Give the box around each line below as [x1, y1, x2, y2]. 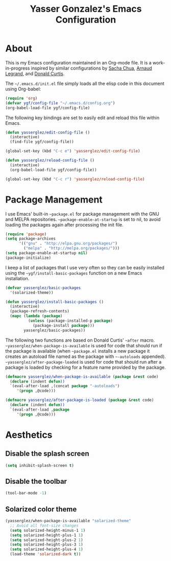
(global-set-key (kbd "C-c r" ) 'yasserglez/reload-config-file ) [5, 176, 145, 182]
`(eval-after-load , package [10, 407, 70, 412]
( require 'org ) [5, 96, 38, 101]
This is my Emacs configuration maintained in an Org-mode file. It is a [5, 59, 152, 65]
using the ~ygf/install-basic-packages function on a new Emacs [5, 270, 142, 276]
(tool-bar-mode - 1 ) [5, 490, 47, 496]
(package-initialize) [5, 255, 52, 260]
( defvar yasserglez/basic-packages [5, 285, 81, 290]
